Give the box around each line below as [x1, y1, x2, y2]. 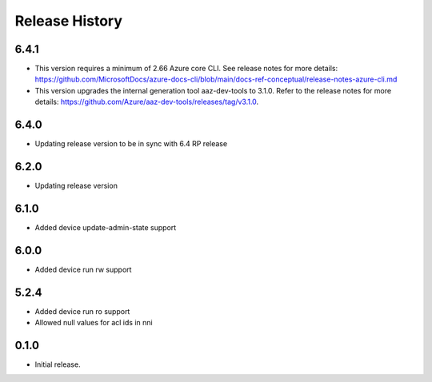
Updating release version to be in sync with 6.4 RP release [34, 139, 228, 149]
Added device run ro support [34, 306, 130, 316]
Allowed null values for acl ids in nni [34, 318, 153, 328]
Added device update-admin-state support [34, 222, 177, 232]
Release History [14, 12, 123, 30]
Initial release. [34, 360, 81, 369]
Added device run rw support [34, 265, 132, 274]
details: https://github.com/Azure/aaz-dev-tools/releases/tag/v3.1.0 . [34, 97, 259, 107]
